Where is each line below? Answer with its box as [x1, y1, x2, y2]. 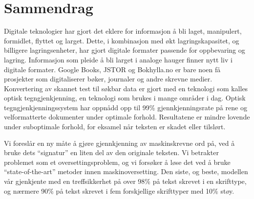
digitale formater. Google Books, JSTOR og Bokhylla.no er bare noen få [4, 64, 221, 74]
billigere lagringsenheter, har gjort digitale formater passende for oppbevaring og [4, 45, 245, 55]
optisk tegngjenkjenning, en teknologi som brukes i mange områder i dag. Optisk [4, 93, 246, 103]
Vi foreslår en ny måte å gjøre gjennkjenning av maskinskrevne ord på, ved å [4, 138, 235, 148]
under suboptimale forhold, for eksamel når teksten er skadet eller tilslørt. [4, 121, 226, 132]
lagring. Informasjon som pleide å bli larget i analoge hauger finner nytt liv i [4, 54, 233, 64]
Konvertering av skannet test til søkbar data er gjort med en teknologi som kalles [4, 83, 248, 93]
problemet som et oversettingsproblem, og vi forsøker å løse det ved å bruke [4, 157, 231, 167]
